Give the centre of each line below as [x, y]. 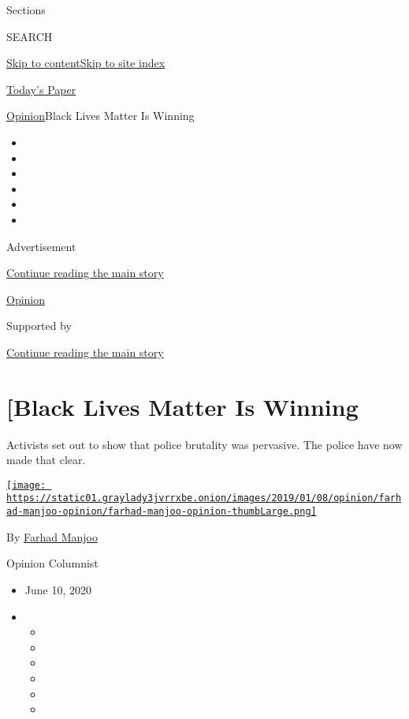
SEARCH [30, 36]
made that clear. [46, 460]
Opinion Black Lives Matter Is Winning [100, 116]
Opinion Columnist [52, 563]
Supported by [39, 326]
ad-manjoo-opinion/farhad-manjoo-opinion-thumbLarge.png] [162, 512]
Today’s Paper [41, 89]
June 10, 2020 [58, 589]
